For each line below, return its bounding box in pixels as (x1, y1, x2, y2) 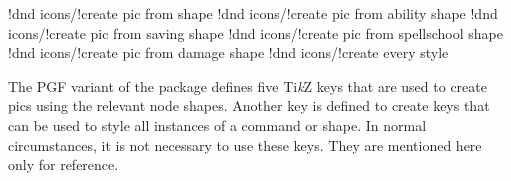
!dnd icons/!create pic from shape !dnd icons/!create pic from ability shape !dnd (8, 3, 498, 23)
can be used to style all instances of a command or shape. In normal (8, 114, 427, 135)
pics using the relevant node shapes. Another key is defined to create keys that (8, 95, 490, 116)
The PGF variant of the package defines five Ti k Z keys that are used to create (8, 75, 487, 96)
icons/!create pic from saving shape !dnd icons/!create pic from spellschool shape (8, 22, 503, 43)
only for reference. (8, 154, 119, 175)
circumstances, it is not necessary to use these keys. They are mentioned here (8, 134, 482, 155)
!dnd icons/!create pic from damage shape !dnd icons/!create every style (8, 42, 449, 63)
